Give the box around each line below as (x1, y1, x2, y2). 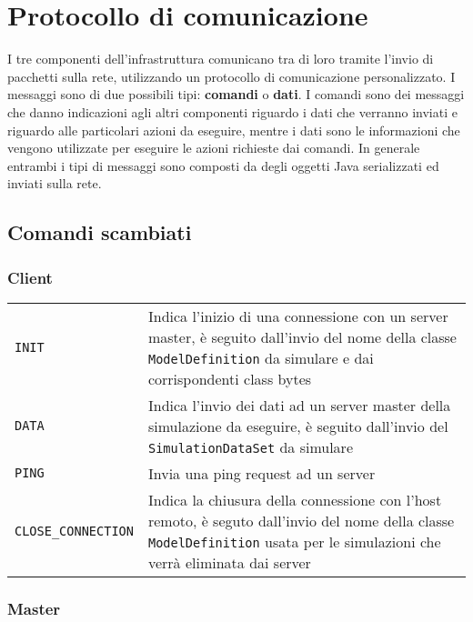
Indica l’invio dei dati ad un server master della (147, 394, 451, 416)
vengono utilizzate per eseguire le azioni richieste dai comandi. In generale (7, 138, 420, 157)
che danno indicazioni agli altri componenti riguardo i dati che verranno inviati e (7, 102, 458, 121)
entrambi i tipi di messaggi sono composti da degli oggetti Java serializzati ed (7, 155, 439, 175)
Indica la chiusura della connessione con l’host (147, 488, 442, 510)
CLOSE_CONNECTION (15, 523, 134, 538)
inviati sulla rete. (7, 174, 102, 193)
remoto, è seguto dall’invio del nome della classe (147, 509, 455, 531)
